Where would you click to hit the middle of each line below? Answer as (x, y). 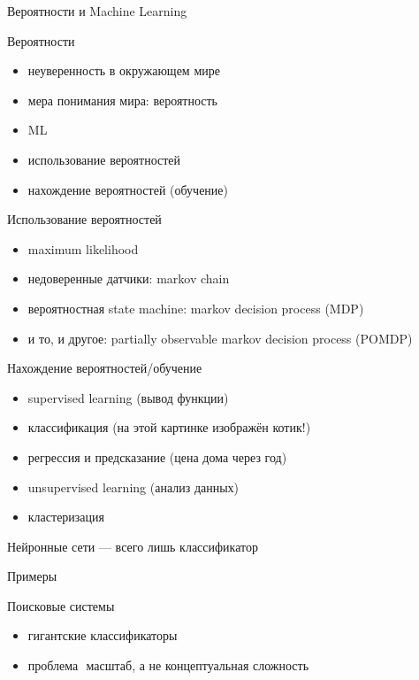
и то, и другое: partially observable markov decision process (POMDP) (220, 338)
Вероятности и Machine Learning (97, 11)
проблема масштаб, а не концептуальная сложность (168, 665)
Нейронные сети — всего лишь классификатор (133, 546)
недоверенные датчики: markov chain (129, 278)
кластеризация (66, 517)
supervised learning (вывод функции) (128, 397)
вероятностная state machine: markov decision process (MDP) (196, 308)
